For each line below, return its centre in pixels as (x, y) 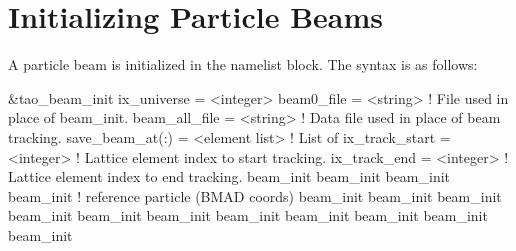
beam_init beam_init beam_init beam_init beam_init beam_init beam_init (248, 215)
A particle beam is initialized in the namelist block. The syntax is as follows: (243, 64)
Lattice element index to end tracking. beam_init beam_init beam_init (229, 176)
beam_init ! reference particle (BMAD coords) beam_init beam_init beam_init (255, 195)
